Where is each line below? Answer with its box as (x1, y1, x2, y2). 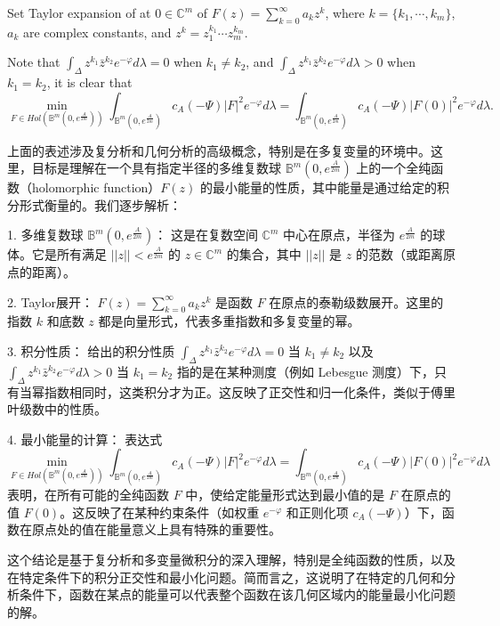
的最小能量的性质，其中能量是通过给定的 (200, 178, 438, 197)
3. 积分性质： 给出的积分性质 (7, 342, 175, 360)
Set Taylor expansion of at (7, 4, 151, 21)
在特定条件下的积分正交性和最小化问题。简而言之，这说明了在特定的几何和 (7, 567, 443, 586)
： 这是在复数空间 (154, 225, 258, 244)
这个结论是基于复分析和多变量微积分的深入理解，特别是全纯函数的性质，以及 (7, 550, 456, 569)
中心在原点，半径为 (282, 225, 395, 244)
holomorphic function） (31, 178, 161, 197)
